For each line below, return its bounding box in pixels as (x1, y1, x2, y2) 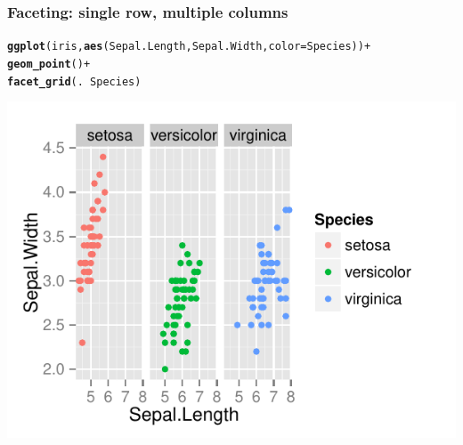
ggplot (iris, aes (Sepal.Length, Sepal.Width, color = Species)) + (7, 40, 371, 53)
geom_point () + (7, 57, 91, 70)
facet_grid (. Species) (7, 75, 142, 88)
